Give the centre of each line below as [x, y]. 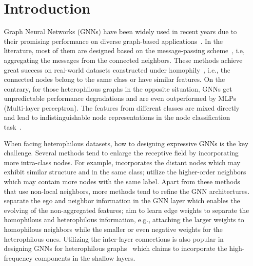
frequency [18, 257]
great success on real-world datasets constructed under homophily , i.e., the [117, 69]
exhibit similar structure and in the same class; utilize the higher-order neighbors [125, 172]
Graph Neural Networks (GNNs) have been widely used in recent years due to [120, 31]
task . [13, 127]
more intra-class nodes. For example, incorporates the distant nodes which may [122, 162]
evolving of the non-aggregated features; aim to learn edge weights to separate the [126, 210]
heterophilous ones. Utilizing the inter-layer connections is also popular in [114, 238]
